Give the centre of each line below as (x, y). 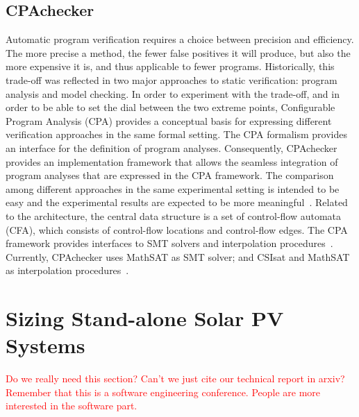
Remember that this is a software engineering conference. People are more (163, 392)
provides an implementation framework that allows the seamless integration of (172, 161)
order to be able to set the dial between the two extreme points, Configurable (170, 107)
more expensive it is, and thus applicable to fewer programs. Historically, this (170, 66)
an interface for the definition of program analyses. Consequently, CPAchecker (172, 147)
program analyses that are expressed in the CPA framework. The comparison (170, 175)
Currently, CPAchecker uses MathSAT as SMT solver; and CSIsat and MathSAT (178, 256)
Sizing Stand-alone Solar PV (145, 318)
